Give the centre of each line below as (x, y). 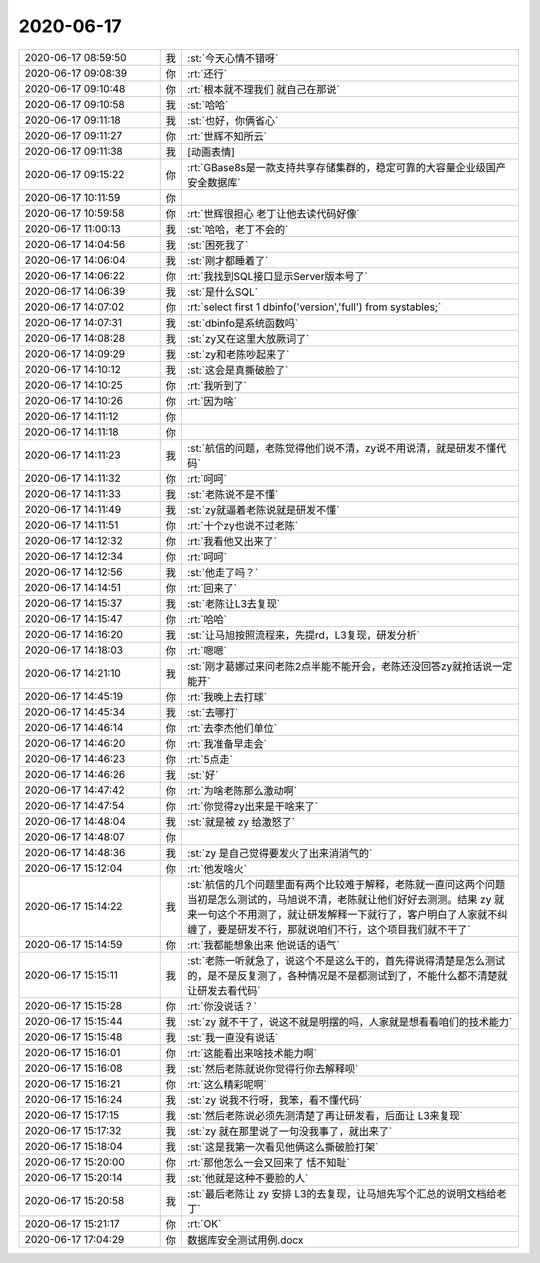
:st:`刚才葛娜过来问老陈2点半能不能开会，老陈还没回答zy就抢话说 (339, 666)
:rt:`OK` (204, 1223)
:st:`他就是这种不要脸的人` (247, 1178)
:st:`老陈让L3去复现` (233, 603)
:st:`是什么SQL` (222, 292)
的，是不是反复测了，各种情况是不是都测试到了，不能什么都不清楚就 (347, 975)
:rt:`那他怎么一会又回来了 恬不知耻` (268, 1162)
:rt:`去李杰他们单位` (231, 728)
